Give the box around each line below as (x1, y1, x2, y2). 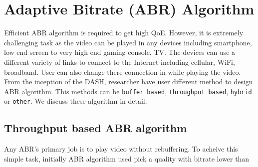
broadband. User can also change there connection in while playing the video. (4, 66, 241, 77)
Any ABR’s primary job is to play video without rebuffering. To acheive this (4, 144, 238, 154)
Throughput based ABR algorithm (4, 120, 187, 136)
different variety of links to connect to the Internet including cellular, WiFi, (4, 56, 235, 67)
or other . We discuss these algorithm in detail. (4, 96, 147, 106)
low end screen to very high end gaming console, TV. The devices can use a (4, 47, 236, 57)
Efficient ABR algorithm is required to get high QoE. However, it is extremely (4, 27, 244, 38)
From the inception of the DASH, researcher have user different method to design (4, 76, 253, 87)
